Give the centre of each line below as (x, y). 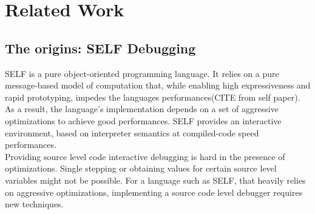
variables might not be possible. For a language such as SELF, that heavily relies (155, 180)
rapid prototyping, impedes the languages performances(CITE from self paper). (153, 97)
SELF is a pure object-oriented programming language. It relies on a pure (142, 73)
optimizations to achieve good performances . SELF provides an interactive (143, 120)
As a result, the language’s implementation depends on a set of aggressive (142, 109)
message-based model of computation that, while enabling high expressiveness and (158, 85)
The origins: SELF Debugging (100, 48)
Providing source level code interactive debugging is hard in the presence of (145, 156)
